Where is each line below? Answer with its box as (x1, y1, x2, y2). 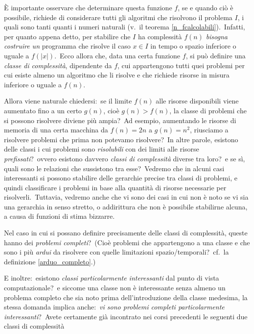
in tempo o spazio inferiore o (150, 41, 236, 51)
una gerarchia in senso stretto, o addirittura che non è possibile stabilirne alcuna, (4, 201, 248, 211)
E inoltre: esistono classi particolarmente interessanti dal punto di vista (4, 273, 219, 283)
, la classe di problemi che (169, 105, 247, 115)
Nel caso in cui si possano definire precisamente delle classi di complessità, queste (4, 228, 248, 238)
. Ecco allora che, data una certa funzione (54, 50, 181, 60)
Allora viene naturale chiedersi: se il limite (4, 96, 132, 106)
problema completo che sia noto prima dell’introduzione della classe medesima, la (4, 292, 248, 302)
